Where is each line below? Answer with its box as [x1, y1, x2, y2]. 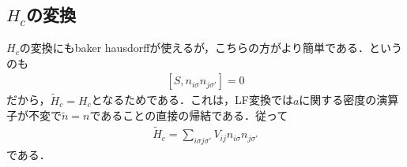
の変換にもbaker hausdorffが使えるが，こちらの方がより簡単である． [19, 39, 369, 56]
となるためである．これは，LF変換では [91, 91, 293, 108]
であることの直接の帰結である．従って [89, 107, 288, 124]
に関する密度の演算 [299, 91, 399, 108]
